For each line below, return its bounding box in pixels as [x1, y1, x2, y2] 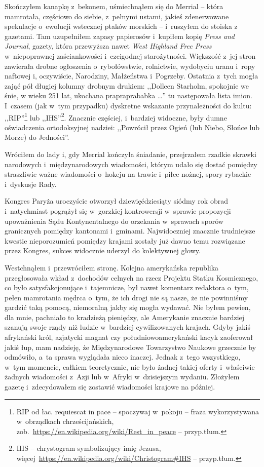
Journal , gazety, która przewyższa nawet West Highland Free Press [5, 41, 212, 51]
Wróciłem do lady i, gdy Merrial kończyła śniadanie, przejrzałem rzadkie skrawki [5, 148, 256, 159]
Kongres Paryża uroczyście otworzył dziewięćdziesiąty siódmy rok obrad [5, 196, 228, 206]
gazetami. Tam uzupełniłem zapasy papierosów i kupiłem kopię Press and [5, 30, 235, 41]
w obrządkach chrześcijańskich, [16, 416, 114, 426]
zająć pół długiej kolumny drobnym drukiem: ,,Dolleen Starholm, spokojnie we [5, 80, 249, 91]
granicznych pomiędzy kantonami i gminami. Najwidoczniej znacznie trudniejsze [5, 225, 255, 236]
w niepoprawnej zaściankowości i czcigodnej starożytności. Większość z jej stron [5, 50, 256, 61]
